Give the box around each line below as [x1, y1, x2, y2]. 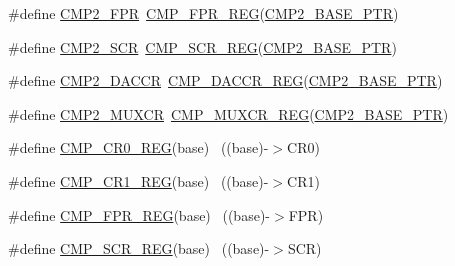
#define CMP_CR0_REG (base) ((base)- [8, 137, 269, 158]
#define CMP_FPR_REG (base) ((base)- [8, 204, 270, 225]
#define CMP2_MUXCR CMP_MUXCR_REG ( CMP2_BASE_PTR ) [8, 103, 449, 124]
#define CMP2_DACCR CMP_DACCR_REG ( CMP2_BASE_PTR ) [8, 70, 443, 91]
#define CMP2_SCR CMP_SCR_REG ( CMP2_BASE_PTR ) [8, 36, 397, 57]
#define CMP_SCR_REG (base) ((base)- [8, 238, 270, 259]
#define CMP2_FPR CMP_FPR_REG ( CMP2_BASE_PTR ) [8, 3, 399, 23]
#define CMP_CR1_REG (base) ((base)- [8, 170, 269, 191]
